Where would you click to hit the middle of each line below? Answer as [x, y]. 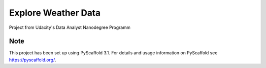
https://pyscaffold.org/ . [33, 60]
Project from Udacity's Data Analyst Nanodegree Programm [70, 27]
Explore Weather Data [55, 13]
